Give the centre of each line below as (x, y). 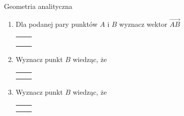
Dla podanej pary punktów (57, 24)
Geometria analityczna (38, 6)
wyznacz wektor (143, 24)
